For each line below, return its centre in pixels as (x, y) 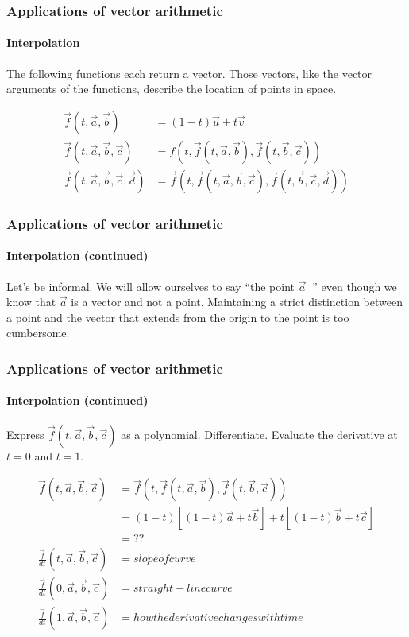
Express (25, 434)
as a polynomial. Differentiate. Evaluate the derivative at (259, 434)
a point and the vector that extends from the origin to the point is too (178, 317)
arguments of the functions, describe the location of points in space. (172, 89)
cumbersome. (38, 333)
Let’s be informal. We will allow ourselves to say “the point (151, 286)
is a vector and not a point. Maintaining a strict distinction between (237, 302)
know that (31, 302)
